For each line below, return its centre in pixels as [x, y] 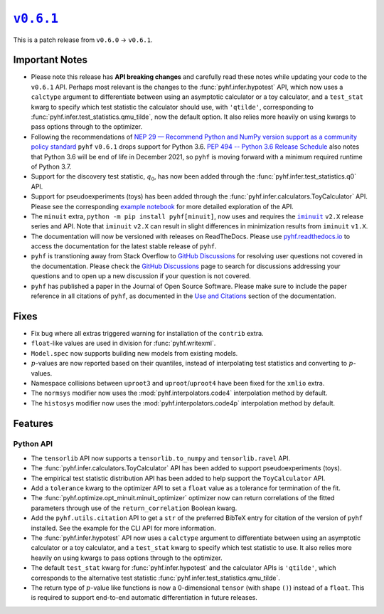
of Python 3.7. [51, 166]
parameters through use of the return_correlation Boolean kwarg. [134, 508]
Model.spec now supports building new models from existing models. [134, 353]
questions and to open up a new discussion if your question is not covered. [141, 276]
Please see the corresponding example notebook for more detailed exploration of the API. [162, 206]
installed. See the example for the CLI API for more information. [123, 528]
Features [33, 423]
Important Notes [50, 60]
